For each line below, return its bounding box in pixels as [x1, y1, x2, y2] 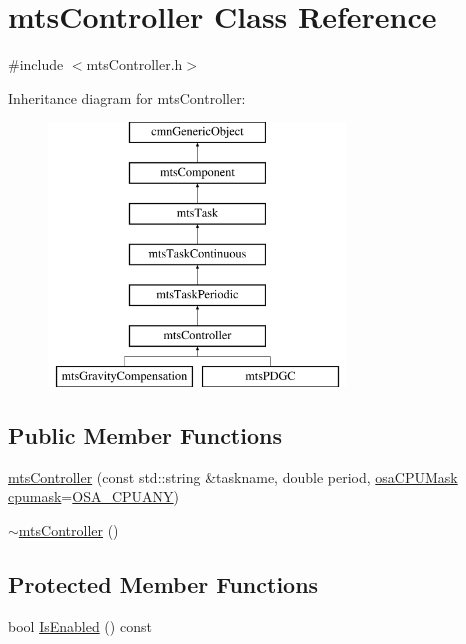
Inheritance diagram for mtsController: [8, 87, 246, 108]
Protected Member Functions [8, 568, 319, 599]
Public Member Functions [8, 419, 282, 450]
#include [8, 54, 64, 75]
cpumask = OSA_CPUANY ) [8, 486, 180, 507]
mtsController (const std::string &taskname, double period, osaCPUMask [8, 466, 458, 487]
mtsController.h [86, 54, 183, 75]
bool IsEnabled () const [8, 615, 152, 636]
